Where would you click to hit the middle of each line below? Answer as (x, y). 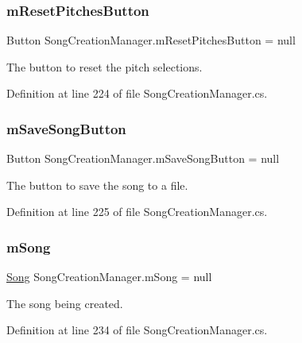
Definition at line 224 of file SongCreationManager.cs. (137, 93)
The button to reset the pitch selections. (105, 66)
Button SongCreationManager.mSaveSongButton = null (143, 158)
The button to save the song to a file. (97, 185)
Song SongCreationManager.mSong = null (109, 277)
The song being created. (65, 303)
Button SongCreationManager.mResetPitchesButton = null (151, 40)
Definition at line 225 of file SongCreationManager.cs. (137, 212)
